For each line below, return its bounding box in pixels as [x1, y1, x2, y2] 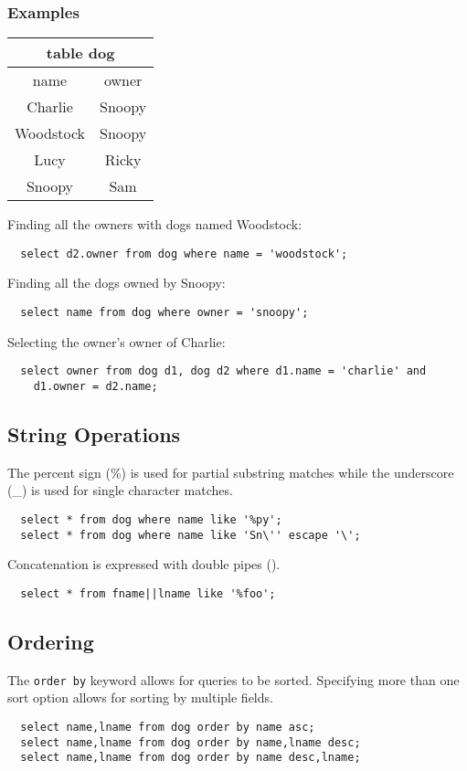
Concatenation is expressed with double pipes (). [7, 554, 281, 574]
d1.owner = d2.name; [33, 379, 158, 393]
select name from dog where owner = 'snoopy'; [20, 306, 309, 320]
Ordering [7, 627, 94, 655]
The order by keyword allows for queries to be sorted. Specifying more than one [7, 670, 460, 689]
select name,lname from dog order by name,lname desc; [20, 735, 361, 749]
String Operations [7, 420, 181, 449]
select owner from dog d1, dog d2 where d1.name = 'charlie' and [20, 364, 427, 378]
